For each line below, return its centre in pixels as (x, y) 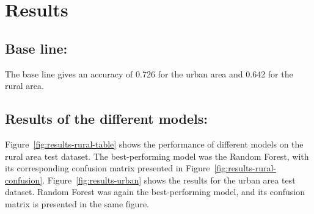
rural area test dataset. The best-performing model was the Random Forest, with (157, 156)
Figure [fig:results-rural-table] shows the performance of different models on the (154, 144)
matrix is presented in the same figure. (77, 203)
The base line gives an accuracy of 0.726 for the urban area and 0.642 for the (149, 73)
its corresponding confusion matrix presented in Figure (108, 168)
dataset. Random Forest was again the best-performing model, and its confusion (155, 192)
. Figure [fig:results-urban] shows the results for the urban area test (169, 180)
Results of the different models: (106, 119)
